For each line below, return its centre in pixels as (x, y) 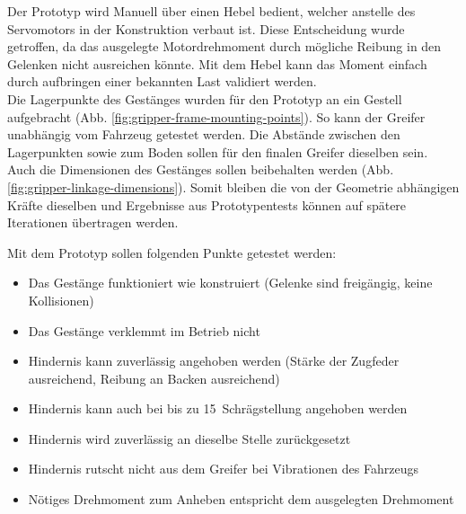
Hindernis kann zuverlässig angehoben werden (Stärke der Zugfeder (214, 361)
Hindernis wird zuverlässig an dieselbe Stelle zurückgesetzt (189, 438)
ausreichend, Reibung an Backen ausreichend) (154, 378)
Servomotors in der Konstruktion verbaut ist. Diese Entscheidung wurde (206, 28)
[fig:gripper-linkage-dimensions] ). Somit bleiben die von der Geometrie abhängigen (233, 186)
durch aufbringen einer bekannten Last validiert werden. (162, 81)
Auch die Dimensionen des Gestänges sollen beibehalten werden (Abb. (201, 169)
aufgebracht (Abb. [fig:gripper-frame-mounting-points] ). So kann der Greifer (216, 116)
